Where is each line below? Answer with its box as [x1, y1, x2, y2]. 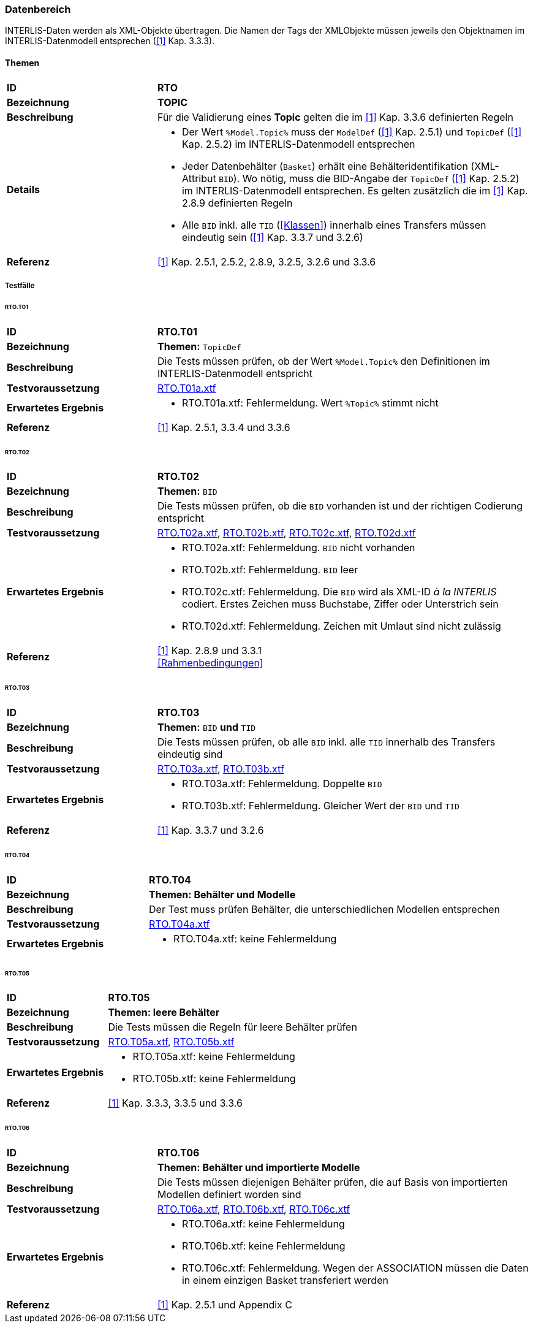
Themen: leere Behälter [108, 1006, 220, 1019]
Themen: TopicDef [157, 340, 241, 353]
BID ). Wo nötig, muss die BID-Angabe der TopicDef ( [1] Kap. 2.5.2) [219, 172, 520, 185]
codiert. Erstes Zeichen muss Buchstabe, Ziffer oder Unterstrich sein [181, 598, 499, 611]
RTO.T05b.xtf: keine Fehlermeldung [132, 1072, 296, 1085]
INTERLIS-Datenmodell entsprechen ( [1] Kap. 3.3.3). [5, 36, 215, 47]
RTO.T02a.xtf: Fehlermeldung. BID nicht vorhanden [181, 541, 415, 554]
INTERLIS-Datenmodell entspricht [157, 367, 312, 380]
